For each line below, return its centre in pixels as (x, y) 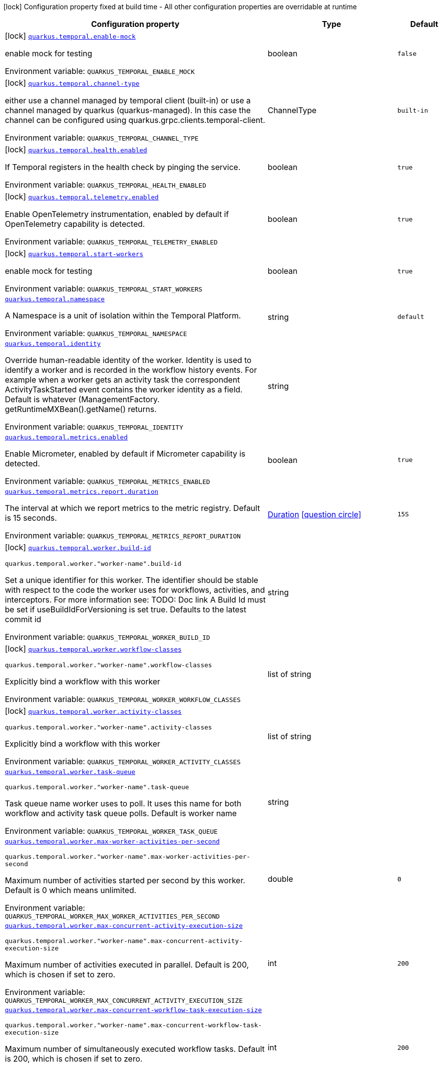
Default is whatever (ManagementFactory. (82, 399)
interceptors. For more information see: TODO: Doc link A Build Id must (135, 600)
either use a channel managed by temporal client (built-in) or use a (128, 100)
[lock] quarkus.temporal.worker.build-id (78, 547)
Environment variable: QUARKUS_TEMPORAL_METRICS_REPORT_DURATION (123, 535)
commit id (23, 619)
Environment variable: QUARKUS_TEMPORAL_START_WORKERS (104, 289)
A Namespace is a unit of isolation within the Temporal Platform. (123, 315)
